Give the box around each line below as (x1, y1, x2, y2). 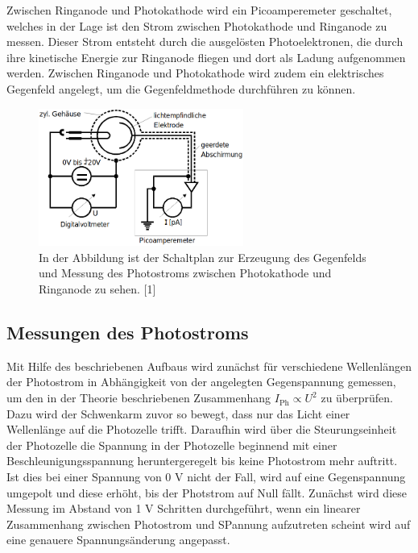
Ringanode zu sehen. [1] (39, 281, 156, 297)
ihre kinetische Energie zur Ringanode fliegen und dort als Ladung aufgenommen (6, 48, 406, 65)
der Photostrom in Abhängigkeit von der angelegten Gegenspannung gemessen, (6, 373, 396, 390)
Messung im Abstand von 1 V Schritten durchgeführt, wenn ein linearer (6, 500, 361, 517)
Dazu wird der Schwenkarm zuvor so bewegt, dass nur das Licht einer (6, 405, 350, 422)
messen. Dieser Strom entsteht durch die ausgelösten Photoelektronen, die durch (6, 33, 404, 50)
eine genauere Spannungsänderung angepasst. (6, 531, 230, 548)
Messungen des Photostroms (6, 320, 249, 345)
